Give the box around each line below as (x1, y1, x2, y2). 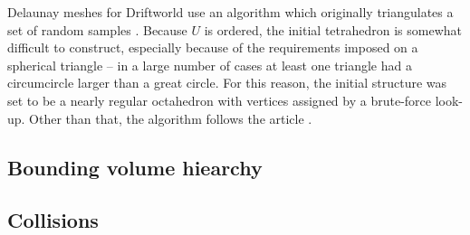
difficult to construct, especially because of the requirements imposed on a (7, 38, 418, 57)
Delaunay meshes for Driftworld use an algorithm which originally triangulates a (7, 3, 454, 21)
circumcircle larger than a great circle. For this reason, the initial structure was (7, 73, 447, 92)
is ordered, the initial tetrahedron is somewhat (204, 20, 463, 39)
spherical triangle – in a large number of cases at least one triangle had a (7, 55, 412, 74)
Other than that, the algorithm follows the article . (29, 108, 312, 127)
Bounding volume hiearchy (7, 153, 263, 181)
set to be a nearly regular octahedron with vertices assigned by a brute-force (7, 90, 432, 109)
